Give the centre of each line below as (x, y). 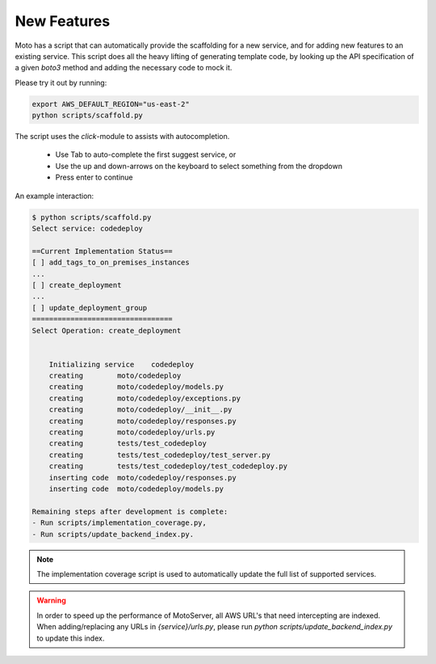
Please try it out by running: (61, 82)
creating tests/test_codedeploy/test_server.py (159, 455)
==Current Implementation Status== (102, 251)
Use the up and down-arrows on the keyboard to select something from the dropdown (199, 166)
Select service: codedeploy (87, 229)
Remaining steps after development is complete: (130, 511)
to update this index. (71, 638)
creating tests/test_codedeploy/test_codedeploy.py (168, 466)
